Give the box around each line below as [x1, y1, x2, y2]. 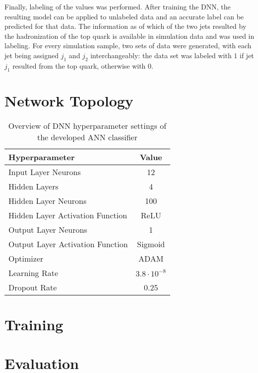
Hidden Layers [8, 180, 59, 192]
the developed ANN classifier [37, 131, 137, 143]
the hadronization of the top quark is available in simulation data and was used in [4, 30, 255, 41]
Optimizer [8, 252, 44, 264]
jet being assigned [4, 50, 59, 60]
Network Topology [4, 90, 133, 110]
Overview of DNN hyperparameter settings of [8, 119, 167, 131]
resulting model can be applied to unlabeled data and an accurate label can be [4, 11, 244, 21]
